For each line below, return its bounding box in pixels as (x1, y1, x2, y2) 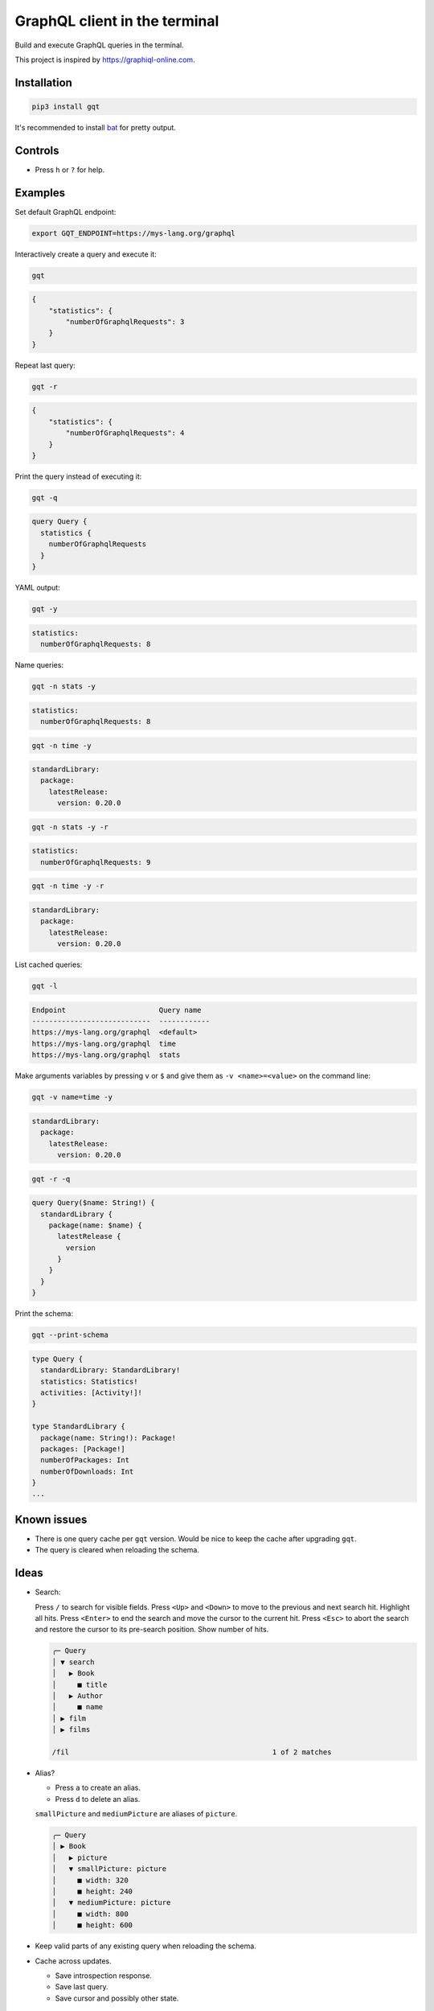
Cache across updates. (35, 1955, 112, 1966)
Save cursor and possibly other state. (55, 1993, 179, 2003)
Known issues (14, 1512, 88, 1526)
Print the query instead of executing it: (14, 471, 142, 481)
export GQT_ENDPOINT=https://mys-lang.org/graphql (31, 228, 236, 237)
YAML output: (14, 583, 60, 593)
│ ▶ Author (51, 1691, 104, 1701)
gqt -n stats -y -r (31, 822, 108, 832)
